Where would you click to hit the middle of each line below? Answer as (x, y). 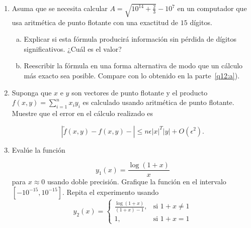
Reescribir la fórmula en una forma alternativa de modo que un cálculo (133, 66)
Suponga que (32, 92)
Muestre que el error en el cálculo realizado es (82, 113)
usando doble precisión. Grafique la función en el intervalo (137, 182)
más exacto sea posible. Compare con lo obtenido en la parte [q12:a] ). (132, 75)
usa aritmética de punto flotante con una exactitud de (95, 22)
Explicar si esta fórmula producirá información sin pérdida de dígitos (130, 39)
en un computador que (212, 8)
